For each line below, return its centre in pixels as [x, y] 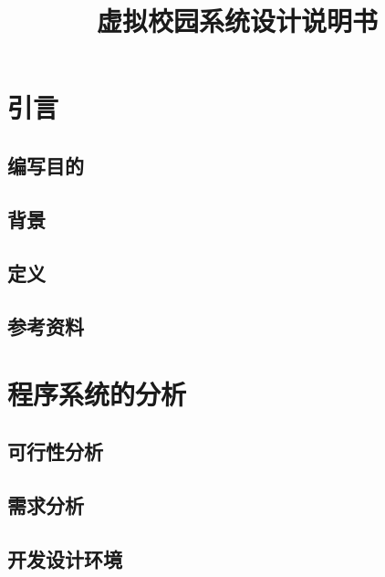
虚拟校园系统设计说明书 [237, 21]
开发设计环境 [65, 559]
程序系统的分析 [97, 393]
